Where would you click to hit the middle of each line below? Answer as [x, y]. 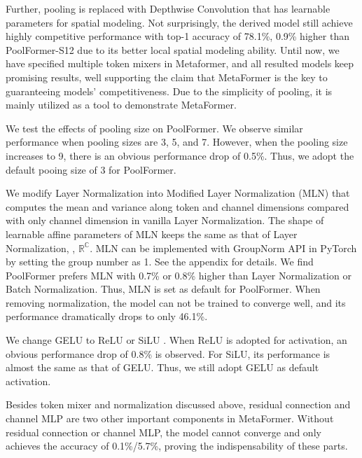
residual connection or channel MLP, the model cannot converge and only [163, 432]
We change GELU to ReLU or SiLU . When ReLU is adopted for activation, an [176, 340]
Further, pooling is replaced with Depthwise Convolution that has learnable [168, 8]
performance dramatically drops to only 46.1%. [107, 316]
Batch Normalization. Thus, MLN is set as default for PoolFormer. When [163, 289]
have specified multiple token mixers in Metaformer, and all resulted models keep [180, 63]
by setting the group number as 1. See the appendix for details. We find [160, 262]
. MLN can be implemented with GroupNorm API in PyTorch [223, 248]
